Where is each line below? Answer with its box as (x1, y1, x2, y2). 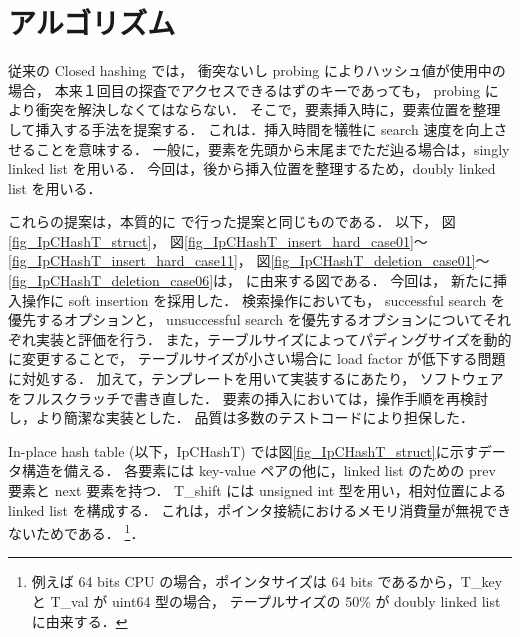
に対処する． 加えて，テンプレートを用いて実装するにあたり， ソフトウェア (8, 368, 504, 389)
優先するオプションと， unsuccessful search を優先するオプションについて (8, 309, 483, 330)
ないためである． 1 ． (8, 520, 145, 543)
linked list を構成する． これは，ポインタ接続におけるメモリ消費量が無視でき (8, 499, 512, 520)
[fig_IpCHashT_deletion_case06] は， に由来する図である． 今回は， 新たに (8, 270, 493, 291)
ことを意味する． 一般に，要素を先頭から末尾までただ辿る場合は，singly (35, 138, 510, 159)
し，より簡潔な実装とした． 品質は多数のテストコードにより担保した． (8, 407, 475, 428)
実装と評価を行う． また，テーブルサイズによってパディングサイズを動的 (35, 328, 512, 349)
